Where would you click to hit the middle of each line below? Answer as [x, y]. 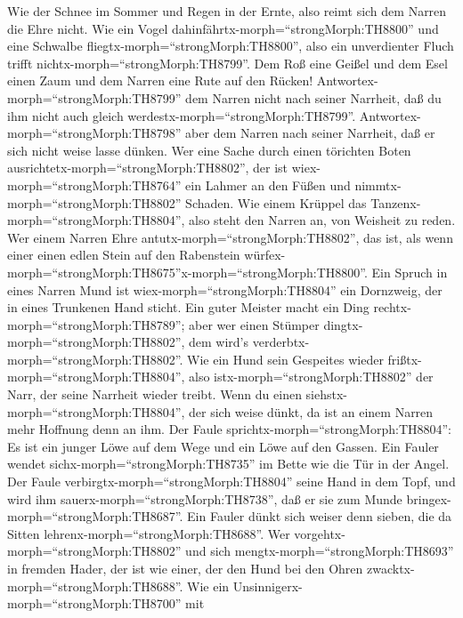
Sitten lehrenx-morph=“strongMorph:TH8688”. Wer [149, 533]
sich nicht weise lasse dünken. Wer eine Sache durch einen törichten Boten [209, 150]
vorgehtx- [320, 533]
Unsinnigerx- [268, 586]
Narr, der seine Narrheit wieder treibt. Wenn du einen [154, 394]
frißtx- [405, 359]
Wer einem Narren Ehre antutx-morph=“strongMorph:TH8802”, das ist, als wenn [230, 237]
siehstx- [327, 394]
